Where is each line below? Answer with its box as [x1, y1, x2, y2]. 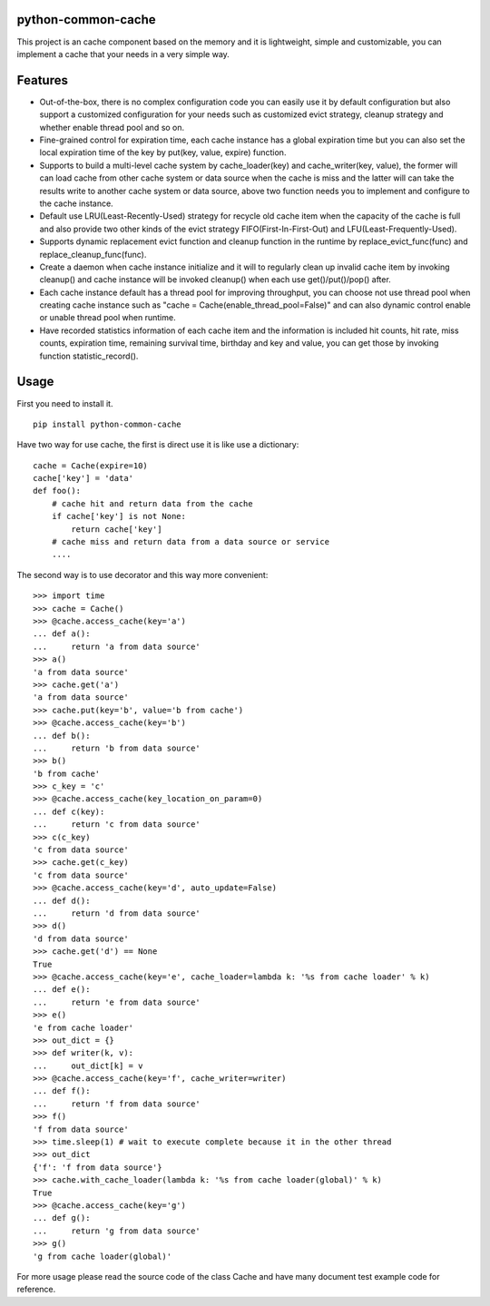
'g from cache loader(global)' [33, 1251, 172, 1262]
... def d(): [33, 895, 91, 906]
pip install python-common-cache [33, 418, 181, 429]
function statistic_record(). [39, 350, 139, 361]
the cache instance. [39, 198, 113, 209]
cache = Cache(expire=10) [33, 460, 149, 471]
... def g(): [33, 1213, 91, 1223]
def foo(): [33, 486, 82, 496]
